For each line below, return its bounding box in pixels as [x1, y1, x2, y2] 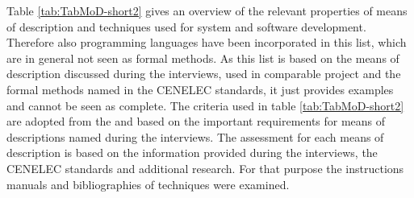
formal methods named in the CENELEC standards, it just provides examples [6, 80, 394, 97]
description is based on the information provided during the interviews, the [6, 144, 378, 161]
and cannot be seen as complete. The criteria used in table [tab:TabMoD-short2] [6, 97, 404, 113]
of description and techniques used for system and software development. [6, 18, 366, 35]
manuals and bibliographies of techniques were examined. [6, 175, 290, 192]
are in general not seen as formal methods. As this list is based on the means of [6, 49, 399, 66]
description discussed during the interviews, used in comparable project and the [6, 65, 401, 82]
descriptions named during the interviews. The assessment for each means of [6, 128, 384, 145]
